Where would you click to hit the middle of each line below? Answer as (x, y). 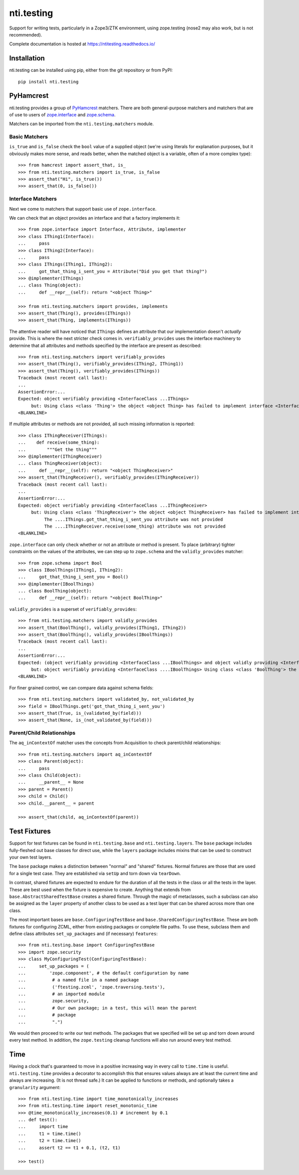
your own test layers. (31, 857)
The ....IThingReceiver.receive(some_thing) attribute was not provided (135, 526)
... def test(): (38, 1120)
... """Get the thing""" (58, 449)
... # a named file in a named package (78, 980)
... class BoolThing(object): (55, 591)
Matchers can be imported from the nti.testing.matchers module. (81, 124)
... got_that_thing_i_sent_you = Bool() (74, 577)
